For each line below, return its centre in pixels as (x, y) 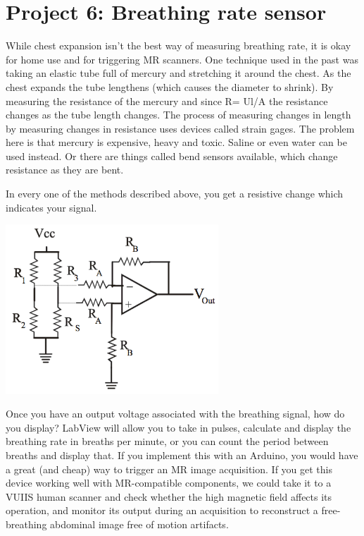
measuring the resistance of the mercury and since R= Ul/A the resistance (167, 100)
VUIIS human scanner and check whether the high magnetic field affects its (169, 496)
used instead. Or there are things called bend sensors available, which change (172, 156)
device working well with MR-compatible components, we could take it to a (169, 483)
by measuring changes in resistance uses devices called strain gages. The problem (180, 128)
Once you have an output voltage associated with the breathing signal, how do (175, 414)
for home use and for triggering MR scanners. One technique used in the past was (182, 59)
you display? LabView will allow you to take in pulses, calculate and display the (178, 427)
